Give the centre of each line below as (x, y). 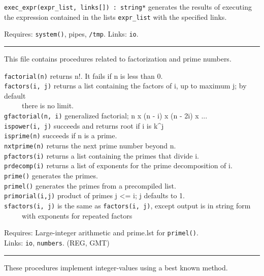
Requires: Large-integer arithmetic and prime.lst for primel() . (101, 233)
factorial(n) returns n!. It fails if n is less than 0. (84, 75)
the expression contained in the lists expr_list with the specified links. (115, 17)
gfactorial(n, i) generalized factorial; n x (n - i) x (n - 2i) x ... (106, 116)
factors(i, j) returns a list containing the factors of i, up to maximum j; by (125, 86)
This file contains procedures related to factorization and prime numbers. (118, 58)
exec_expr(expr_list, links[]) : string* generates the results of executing (128, 7)
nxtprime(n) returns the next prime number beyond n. (90, 146)
